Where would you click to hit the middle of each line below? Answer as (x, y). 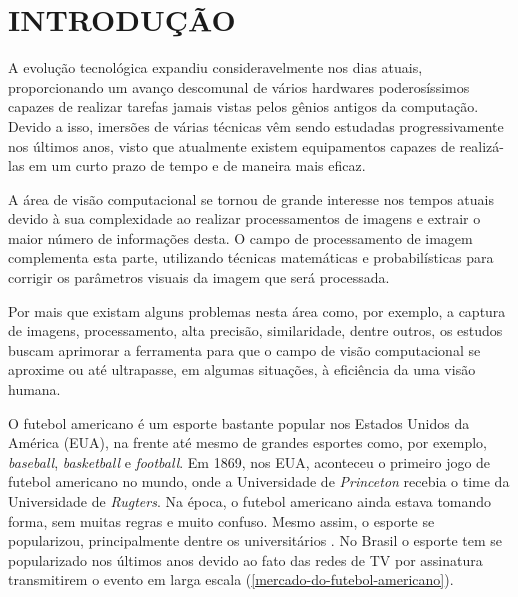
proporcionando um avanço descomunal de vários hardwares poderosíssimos (239, 86)
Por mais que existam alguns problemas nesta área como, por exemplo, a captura (257, 310)
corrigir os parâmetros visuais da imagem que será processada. (199, 277)
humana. (34, 389)
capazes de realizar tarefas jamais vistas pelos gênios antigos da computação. (243, 106)
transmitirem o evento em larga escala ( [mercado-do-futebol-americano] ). (231, 579)
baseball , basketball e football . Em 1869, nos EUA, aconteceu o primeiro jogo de (249, 461)
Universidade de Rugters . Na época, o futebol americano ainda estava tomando (250, 501)
